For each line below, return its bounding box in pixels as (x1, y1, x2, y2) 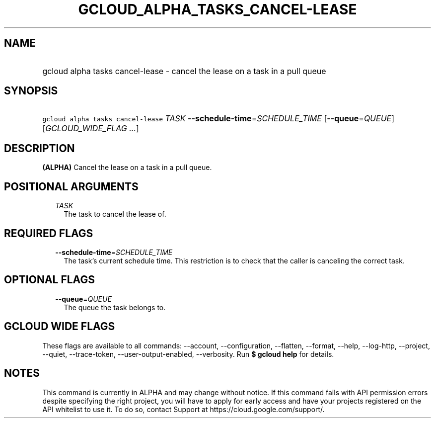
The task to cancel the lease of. (64, 210, 166, 219)
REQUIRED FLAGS (4, 227, 93, 240)
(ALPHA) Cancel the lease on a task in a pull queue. (42, 163, 212, 172)
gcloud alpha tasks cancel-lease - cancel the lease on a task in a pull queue (42, 66, 326, 76)
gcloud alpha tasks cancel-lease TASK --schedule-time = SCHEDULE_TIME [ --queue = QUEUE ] (42, 113, 394, 124)
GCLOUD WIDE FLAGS (4, 320, 115, 333)
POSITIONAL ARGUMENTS (4, 180, 139, 193)
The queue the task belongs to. (64, 303, 166, 312)
